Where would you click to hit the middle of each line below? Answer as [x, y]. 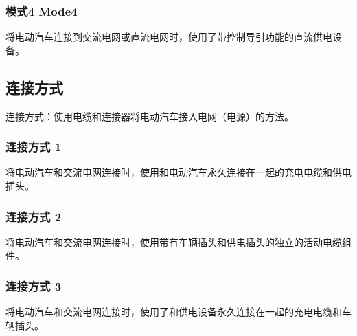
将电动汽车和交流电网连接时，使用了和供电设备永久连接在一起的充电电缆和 [174, 312]
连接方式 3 [34, 285]
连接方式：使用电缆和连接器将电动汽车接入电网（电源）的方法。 [150, 116]
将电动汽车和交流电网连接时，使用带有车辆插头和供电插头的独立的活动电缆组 [178, 242]
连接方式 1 [34, 147]
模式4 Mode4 [42, 11]
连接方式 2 [34, 216]
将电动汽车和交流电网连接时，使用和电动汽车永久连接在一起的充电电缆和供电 [178, 172]
